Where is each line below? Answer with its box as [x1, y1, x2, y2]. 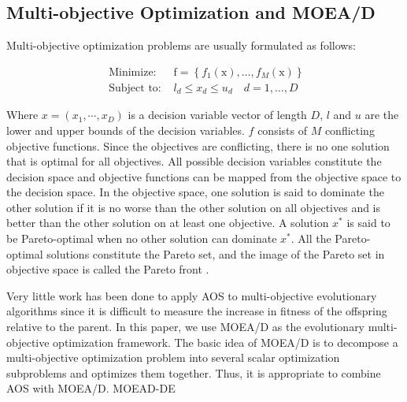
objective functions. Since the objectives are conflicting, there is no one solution [6, 137, 390, 154]
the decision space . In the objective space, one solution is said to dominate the [6, 184, 384, 200]
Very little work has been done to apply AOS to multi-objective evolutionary [6, 287, 377, 303]
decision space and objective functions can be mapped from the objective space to [6, 168, 401, 184]
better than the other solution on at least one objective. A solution [6, 214, 329, 231]
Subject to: [109, 82, 161, 94]
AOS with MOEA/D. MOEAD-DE [6, 380, 176, 396]
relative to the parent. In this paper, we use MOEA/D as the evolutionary [6, 318, 365, 335]
